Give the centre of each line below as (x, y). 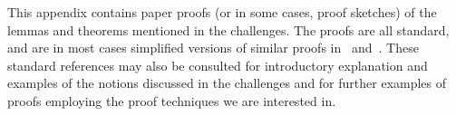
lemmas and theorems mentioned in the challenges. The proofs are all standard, (228, 29)
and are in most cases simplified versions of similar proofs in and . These (213, 48)
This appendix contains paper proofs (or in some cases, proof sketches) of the (222, 12)
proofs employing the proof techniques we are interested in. (172, 100)
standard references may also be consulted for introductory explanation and (218, 65)
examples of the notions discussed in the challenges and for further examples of (227, 83)
